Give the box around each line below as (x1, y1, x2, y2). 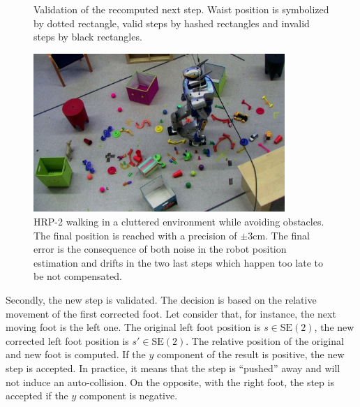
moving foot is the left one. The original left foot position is (6, 320, 261, 334)
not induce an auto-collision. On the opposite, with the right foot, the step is (6, 374, 334, 389)
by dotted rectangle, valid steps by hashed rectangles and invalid (33, 15, 310, 30)
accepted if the (6, 388, 68, 403)
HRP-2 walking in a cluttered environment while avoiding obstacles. (33, 214, 324, 229)
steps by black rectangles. (33, 29, 142, 44)
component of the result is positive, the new (156, 347, 345, 362)
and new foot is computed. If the (6, 347, 146, 362)
